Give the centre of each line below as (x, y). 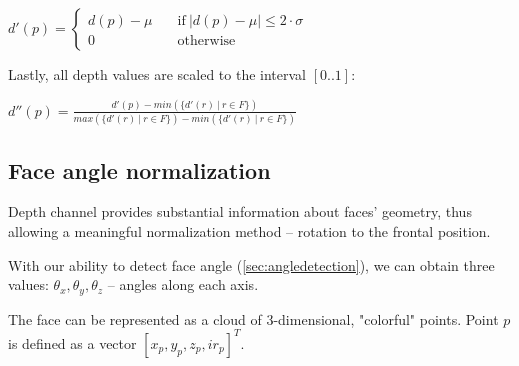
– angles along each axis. (183, 284)
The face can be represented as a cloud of (135, 318)
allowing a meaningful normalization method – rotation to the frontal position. (249, 231)
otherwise (206, 41)
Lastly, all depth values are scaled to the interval (157, 74)
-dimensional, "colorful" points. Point (386, 318)
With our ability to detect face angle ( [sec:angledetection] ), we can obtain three (251, 264)
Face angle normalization (139, 169)
